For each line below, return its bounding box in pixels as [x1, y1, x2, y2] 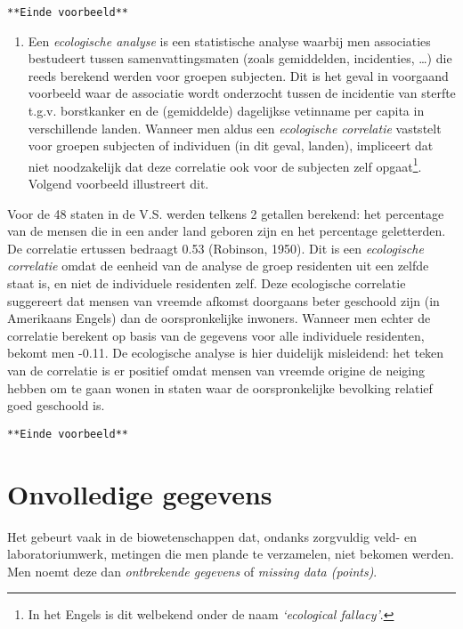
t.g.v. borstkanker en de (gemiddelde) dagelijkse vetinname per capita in [28, 101, 425, 120]
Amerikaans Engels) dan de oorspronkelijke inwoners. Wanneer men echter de [7, 309, 431, 327]
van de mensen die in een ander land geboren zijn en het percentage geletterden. [7, 222, 446, 240]
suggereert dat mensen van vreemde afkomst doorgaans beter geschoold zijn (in [7, 291, 440, 310]
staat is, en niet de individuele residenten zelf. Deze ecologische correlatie [7, 274, 406, 293]
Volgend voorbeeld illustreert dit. [28, 174, 209, 193]
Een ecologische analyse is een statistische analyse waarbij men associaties [28, 31, 431, 50]
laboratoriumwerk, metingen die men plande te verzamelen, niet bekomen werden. [7, 544, 454, 563]
